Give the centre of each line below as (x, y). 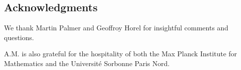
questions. (19, 37)
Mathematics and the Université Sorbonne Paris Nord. (87, 63)
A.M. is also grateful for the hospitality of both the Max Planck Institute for (120, 54)
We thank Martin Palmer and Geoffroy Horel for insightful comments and (116, 28)
